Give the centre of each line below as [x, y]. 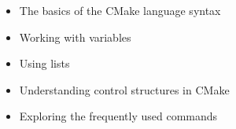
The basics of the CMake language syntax [120, 10]
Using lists [44, 63]
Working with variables [75, 37]
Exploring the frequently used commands [118, 116]
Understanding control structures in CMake [124, 89]
